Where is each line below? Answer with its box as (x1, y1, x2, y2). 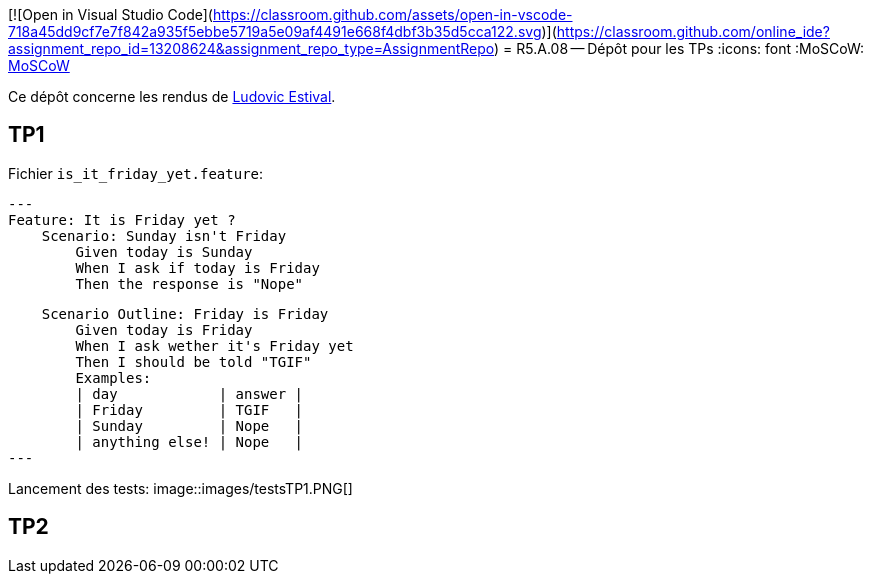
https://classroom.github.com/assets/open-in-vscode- (212, 6, 573, 23)
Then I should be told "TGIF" (75, 353, 312, 370)
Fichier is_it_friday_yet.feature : (8, 164, 264, 182)
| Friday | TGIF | (75, 401, 304, 418)
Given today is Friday (75, 321, 253, 338)
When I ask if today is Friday (75, 259, 320, 276)
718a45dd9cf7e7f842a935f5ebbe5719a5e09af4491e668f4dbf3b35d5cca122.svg (8, 23, 542, 40)
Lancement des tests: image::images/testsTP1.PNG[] (8, 479, 353, 497)
